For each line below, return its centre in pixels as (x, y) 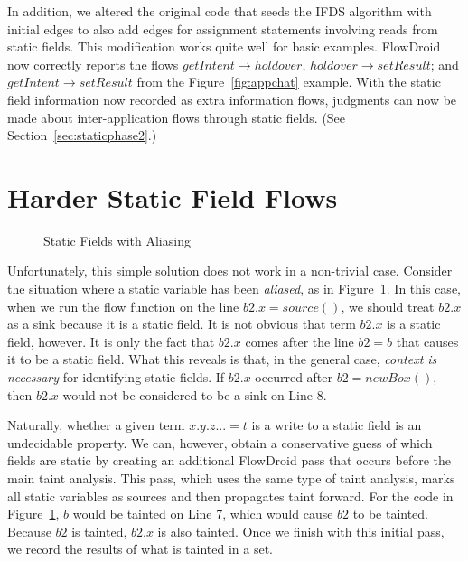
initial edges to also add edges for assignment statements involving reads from (223, 28)
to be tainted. (391, 514)
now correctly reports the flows (93, 64)
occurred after (294, 377)
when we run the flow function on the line (123, 306)
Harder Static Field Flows (173, 196)
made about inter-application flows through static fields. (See (177, 117)
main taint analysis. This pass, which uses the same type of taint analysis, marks (231, 478)
